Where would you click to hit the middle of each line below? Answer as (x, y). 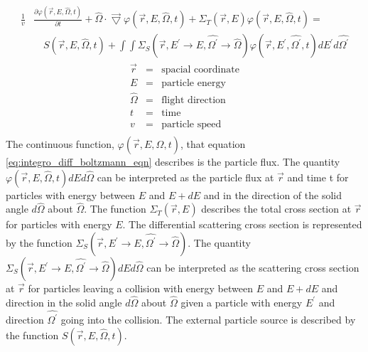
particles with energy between (71, 194)
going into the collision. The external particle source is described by (208, 320)
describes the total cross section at (276, 209)
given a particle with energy (242, 302)
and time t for (318, 177)
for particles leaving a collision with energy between (140, 288)
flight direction (194, 100)
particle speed (191, 124)
